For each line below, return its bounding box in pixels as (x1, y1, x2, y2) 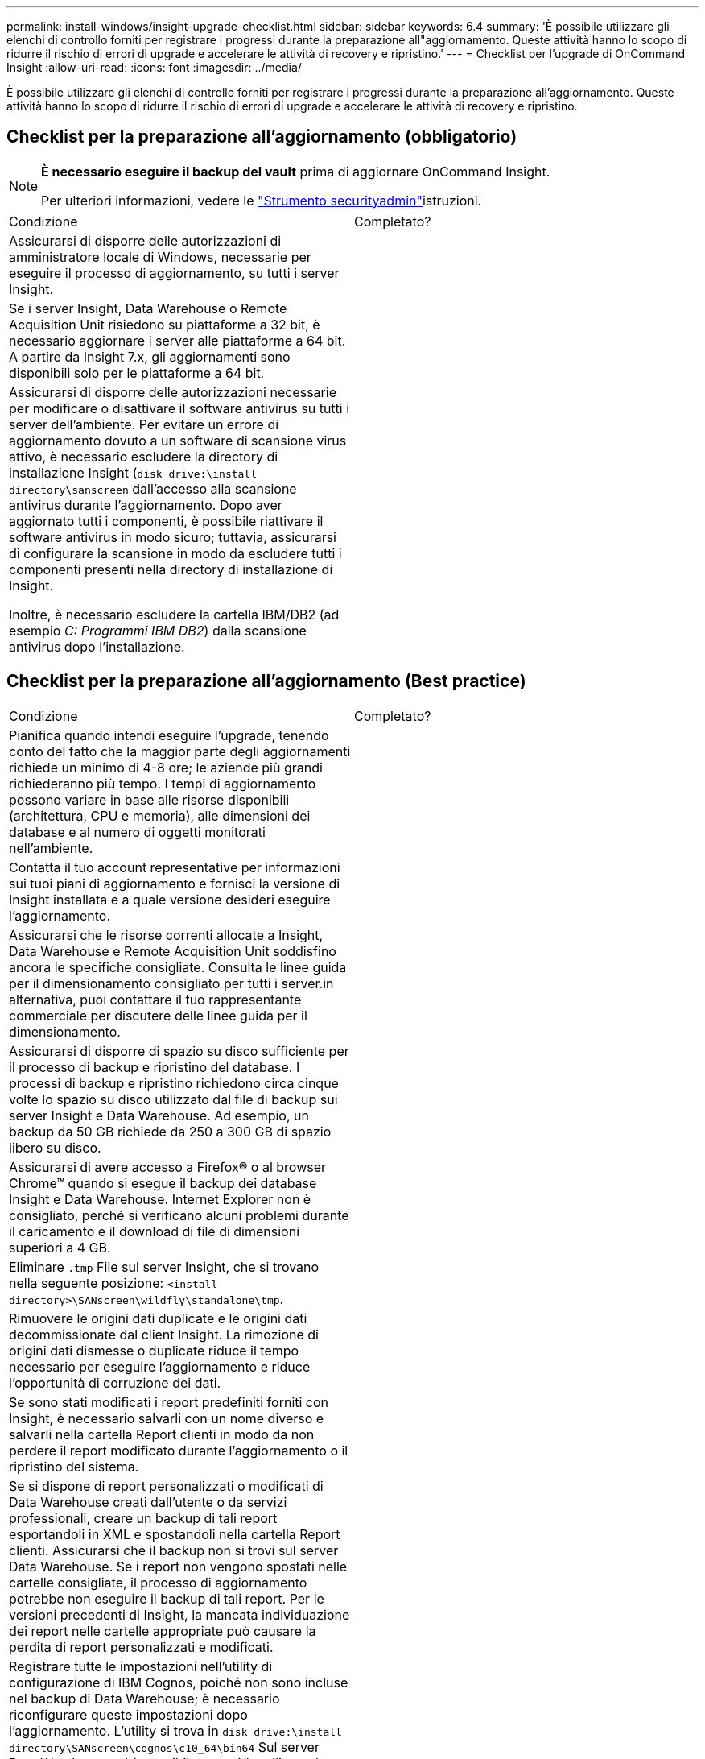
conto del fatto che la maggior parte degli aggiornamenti (9, 743, 351, 759)
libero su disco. (9, 1139, 101, 1156)
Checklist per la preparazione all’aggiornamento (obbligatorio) (6, 126, 517, 147)
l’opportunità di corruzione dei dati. (9, 1374, 221, 1391)
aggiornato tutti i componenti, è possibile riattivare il (9, 512, 324, 529)
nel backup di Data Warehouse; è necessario (9, 1690, 280, 1707)
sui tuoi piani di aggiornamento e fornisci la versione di (9, 875, 340, 892)
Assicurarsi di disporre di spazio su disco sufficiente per (9, 1042, 349, 1059)
